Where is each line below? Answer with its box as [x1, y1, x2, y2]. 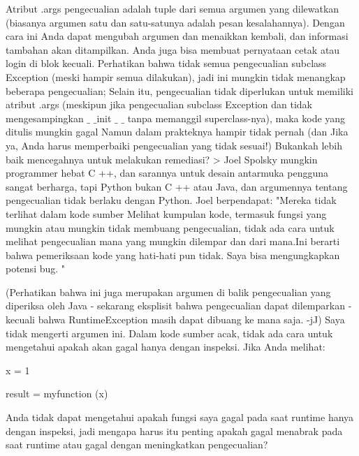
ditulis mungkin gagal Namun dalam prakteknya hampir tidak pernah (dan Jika [6, 124, 349, 139]
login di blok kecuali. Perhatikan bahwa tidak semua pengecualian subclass [6, 56, 327, 71]
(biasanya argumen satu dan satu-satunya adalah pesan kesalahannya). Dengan [6, 15, 345, 29]
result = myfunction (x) [6, 386, 108, 401]
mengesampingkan [6, 110, 84, 125]
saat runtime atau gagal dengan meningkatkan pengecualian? [6, 437, 268, 452]
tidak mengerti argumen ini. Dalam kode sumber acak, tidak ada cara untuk [6, 325, 333, 340]
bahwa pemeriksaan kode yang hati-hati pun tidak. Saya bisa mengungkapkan [6, 247, 340, 262]
